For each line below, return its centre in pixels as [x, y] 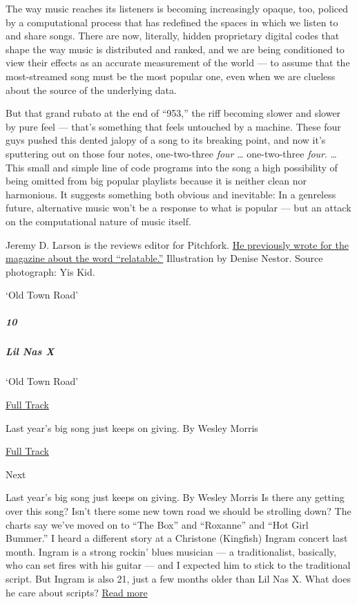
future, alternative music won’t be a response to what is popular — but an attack [178, 208]
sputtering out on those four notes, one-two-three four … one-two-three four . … [171, 153]
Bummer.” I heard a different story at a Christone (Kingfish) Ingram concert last [177, 538]
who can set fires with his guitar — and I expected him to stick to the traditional [178, 565]
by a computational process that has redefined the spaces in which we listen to [172, 22]
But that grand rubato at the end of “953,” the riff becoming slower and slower [173, 113]
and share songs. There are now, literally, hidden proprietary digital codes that [173, 36]
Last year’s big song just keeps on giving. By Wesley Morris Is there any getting [175, 497]
